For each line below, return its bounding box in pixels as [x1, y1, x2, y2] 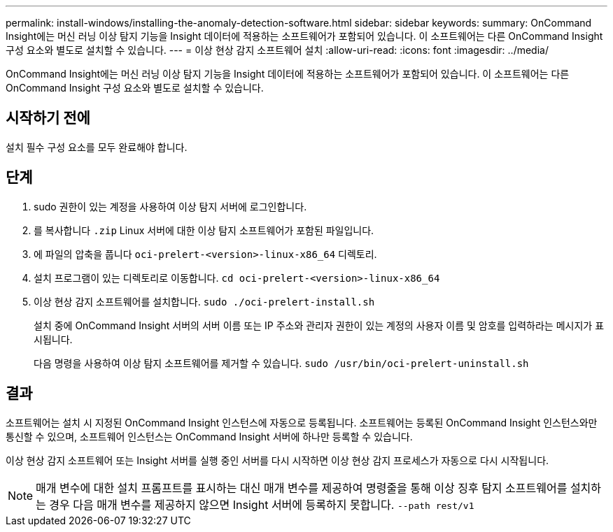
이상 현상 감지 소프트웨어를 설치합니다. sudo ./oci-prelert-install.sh [34, 295, 375, 308]
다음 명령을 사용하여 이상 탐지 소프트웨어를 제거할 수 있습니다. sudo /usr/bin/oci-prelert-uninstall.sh [34, 357, 529, 369]
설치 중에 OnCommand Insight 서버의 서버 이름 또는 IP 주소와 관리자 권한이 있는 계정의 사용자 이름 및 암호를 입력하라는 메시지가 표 [34, 319, 605, 331]
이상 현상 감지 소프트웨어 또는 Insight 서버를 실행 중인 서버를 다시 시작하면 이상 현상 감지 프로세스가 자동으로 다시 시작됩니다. [6, 454, 549, 466]
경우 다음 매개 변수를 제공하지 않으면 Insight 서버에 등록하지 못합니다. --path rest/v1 [49, 497, 474, 512]
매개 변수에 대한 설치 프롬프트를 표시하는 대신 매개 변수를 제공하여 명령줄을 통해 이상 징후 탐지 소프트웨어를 [36, 480, 568, 495]
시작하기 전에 [6, 109, 90, 127]
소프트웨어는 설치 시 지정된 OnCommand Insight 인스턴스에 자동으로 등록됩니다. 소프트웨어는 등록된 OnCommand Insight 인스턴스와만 [6, 416, 598, 429]
